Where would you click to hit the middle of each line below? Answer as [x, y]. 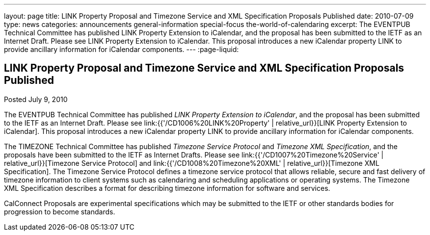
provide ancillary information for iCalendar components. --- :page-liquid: [121, 49]
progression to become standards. [60, 211]
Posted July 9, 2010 [36, 99]
